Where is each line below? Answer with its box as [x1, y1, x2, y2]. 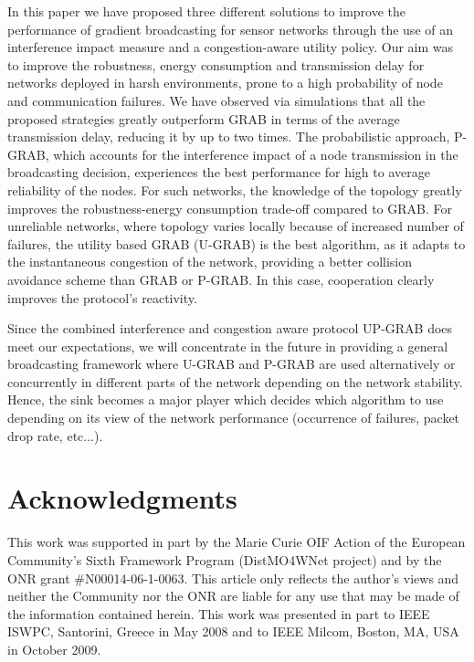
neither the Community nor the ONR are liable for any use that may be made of [7, 586, 459, 605]
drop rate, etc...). [7, 426, 103, 445]
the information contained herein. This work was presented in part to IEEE [7, 604, 430, 623]
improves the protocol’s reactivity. [7, 288, 197, 307]
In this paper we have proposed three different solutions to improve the [7, 2, 406, 20]
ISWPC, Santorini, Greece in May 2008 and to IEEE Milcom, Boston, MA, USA [7, 622, 459, 641]
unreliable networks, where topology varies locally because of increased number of [7, 216, 464, 236]
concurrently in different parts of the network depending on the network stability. [7, 372, 463, 391]
